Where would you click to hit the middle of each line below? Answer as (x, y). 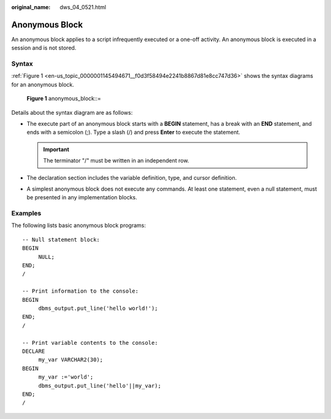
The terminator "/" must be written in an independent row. (116, 161)
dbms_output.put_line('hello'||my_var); (100, 386)
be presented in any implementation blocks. (82, 198)
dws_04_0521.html (83, 7)
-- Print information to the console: (81, 291)
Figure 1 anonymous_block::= (64, 99)
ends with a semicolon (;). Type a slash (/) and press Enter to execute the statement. (133, 133)
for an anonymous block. (43, 84)
